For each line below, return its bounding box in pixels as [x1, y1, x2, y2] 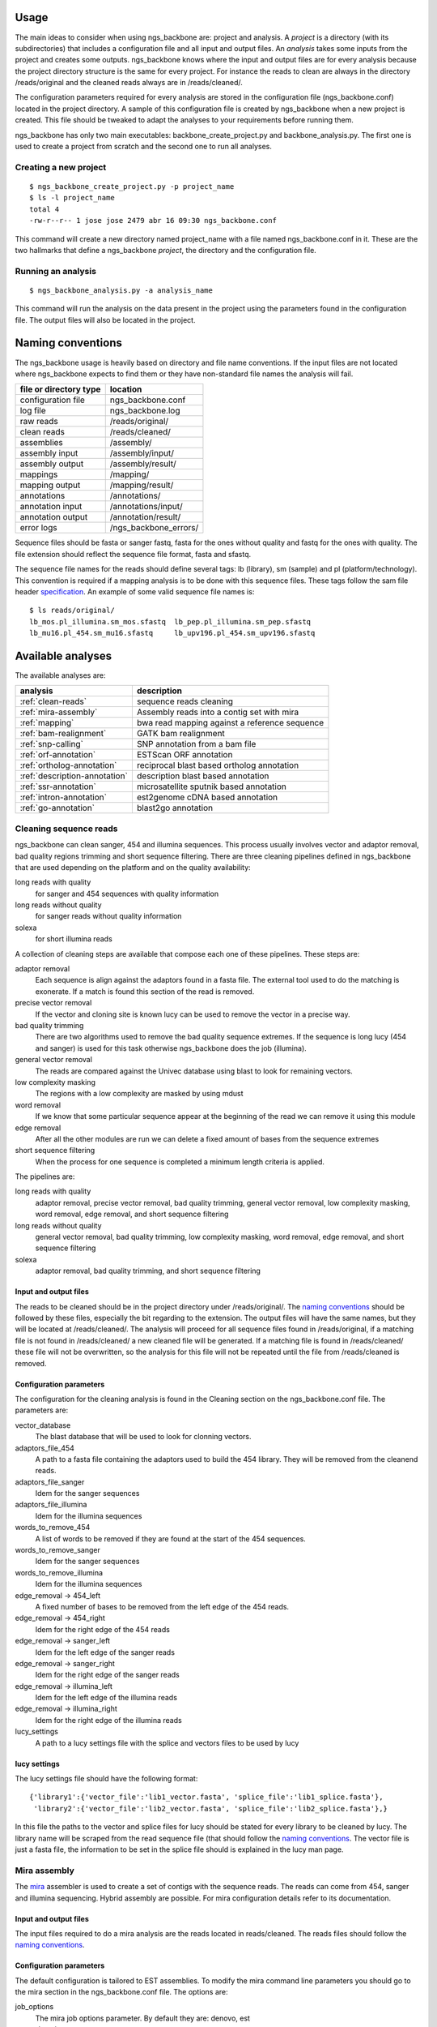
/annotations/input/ [109, 501, 183, 512]
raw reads [19, 416, 58, 427]
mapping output [19, 479, 81, 491]
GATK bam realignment [136, 728, 226, 739]
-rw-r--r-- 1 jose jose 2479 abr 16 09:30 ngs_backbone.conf [29, 216, 277, 225]
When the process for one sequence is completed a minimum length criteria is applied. [35, 1156, 325, 1167]
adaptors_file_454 [15, 1443, 74, 1453]
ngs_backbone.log [109, 405, 180, 417]
